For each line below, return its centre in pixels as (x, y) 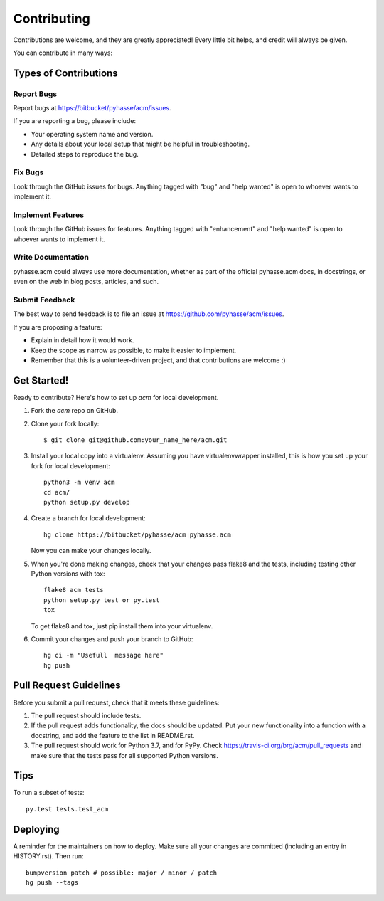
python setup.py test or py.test (102, 600)
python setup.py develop (87, 502)
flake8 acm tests (74, 590)
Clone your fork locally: (65, 423)
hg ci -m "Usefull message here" (103, 655)
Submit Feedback (44, 300)
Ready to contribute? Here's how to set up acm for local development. (116, 397)
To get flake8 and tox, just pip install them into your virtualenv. (122, 626)
